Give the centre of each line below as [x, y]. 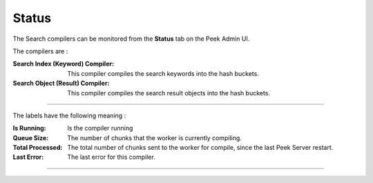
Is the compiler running [100, 128]
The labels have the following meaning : [69, 115]
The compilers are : [40, 51]
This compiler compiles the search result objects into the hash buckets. [169, 93]
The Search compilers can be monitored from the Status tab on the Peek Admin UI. [131, 39]
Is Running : [29, 128]
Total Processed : [38, 148]
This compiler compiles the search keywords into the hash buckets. [163, 73]
